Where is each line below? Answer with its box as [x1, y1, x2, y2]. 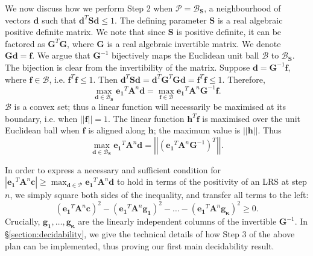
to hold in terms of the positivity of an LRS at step [116, 175, 307, 188]
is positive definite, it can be [176, 25, 282, 38]
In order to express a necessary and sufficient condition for [5, 163, 221, 176]
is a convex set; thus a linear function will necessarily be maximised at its [14, 100, 286, 113]
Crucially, [5, 215, 40, 228]
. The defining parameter [115, 13, 207, 26]
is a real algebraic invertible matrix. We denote [107, 37, 281, 50]
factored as [5, 37, 45, 50]
